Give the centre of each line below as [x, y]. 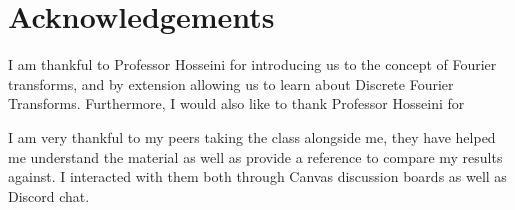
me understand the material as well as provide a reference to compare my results [255, 156]
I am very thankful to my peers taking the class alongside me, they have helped [252, 136]
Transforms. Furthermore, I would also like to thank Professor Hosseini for [236, 103]
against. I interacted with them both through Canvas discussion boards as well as [257, 176]
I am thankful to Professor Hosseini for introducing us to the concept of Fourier [252, 64]
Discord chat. [49, 195]
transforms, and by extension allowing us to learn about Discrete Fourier [231, 83]
